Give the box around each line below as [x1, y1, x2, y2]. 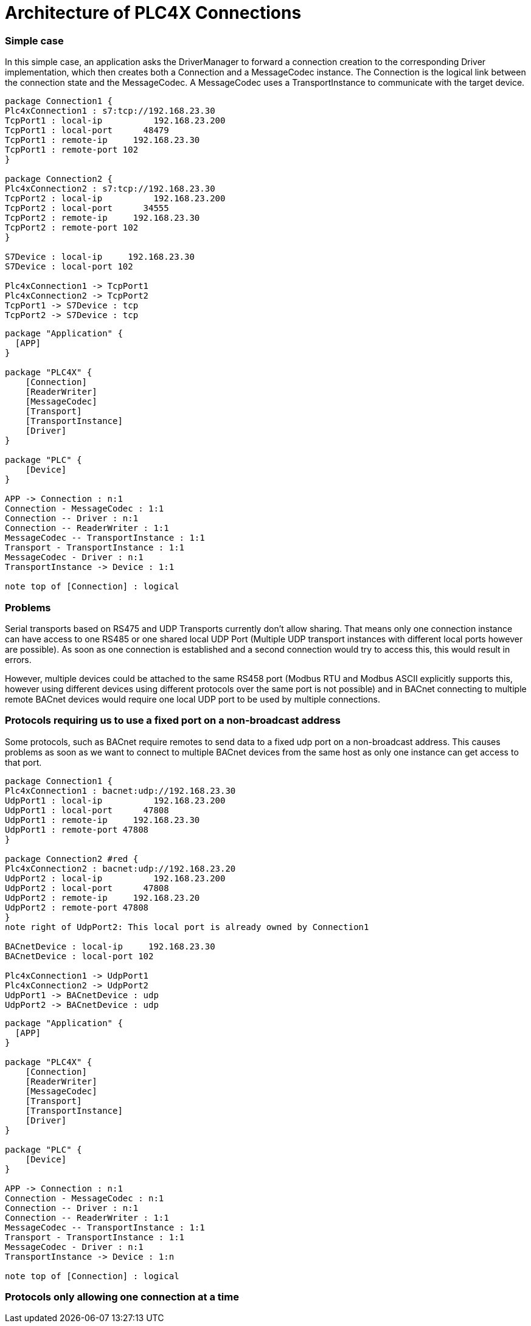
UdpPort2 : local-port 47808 [5, 883, 169, 893]
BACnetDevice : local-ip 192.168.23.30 [5, 941, 215, 951]
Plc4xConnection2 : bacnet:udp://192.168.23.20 [5, 863, 236, 873]
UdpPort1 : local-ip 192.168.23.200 [5, 795, 226, 805]
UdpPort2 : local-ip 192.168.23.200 [5, 873, 226, 883]
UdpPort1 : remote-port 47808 [5, 824, 149, 835]
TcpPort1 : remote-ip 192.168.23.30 [5, 135, 200, 145]
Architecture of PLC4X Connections [5, 2, 302, 23]
